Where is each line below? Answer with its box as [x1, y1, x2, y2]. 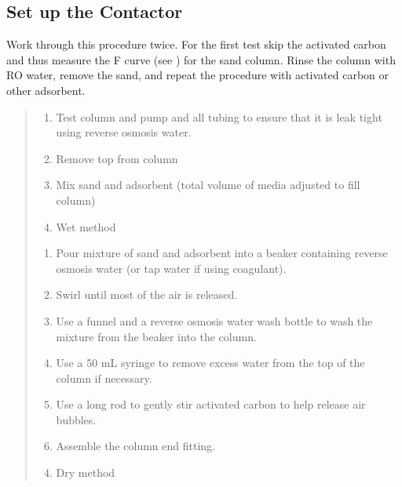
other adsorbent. [6, 82, 86, 98]
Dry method [56, 464, 115, 481]
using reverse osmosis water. [56, 124, 192, 140]
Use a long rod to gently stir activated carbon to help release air [56, 396, 366, 412]
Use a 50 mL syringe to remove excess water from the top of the [56, 354, 365, 371]
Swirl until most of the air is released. [56, 286, 238, 303]
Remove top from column [56, 150, 178, 166]
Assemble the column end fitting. [56, 438, 215, 454]
